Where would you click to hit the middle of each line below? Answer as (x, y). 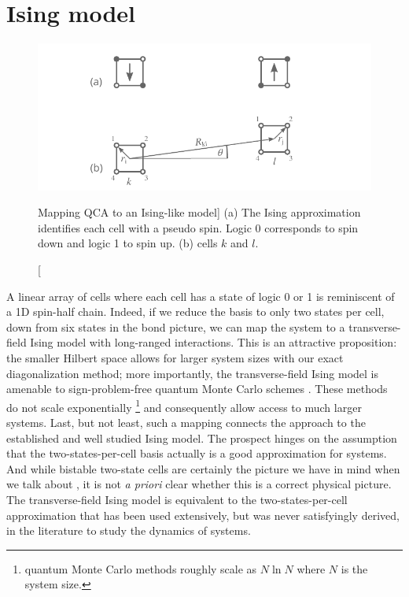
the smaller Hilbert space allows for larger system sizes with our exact (175, 358)
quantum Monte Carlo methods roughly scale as (141, 568)
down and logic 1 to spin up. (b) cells (128, 243)
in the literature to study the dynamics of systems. (129, 530)
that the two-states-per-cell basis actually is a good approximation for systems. (197, 453)
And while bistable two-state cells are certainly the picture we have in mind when (203, 468)
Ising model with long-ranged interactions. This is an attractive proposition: (214, 342)
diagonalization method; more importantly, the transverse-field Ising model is (192, 373)
